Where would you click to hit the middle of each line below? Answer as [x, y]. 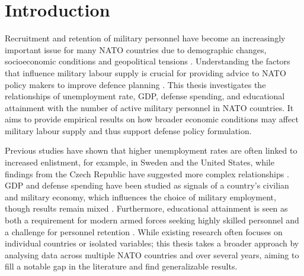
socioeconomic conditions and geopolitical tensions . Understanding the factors [148, 61]
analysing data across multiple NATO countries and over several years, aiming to [152, 254]
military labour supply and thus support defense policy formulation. [128, 130]
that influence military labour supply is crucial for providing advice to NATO [145, 72]
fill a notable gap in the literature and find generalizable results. [121, 266]
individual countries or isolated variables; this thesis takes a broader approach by [152, 243]
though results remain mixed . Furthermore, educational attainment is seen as [146, 208]
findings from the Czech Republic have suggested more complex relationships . [147, 173]
